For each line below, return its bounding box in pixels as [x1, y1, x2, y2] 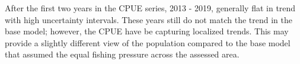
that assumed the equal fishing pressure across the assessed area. [5, 48, 240, 60]
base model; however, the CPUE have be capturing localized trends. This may [5, 25, 289, 37]
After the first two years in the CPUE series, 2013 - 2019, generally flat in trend [5, 2, 296, 14]
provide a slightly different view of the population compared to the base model [5, 36, 291, 49]
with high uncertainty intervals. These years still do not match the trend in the [5, 13, 293, 25]
